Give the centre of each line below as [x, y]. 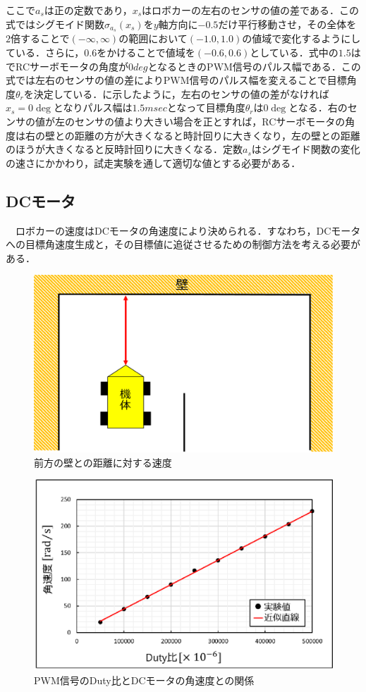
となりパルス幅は [93, 107]
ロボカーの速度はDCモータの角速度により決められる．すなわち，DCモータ [188, 230]
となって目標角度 [206, 107]
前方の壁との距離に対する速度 [103, 462]
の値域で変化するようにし [301, 38]
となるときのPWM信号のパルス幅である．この [254, 66]
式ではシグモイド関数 [55, 24]
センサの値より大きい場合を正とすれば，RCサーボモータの [210, 122]
